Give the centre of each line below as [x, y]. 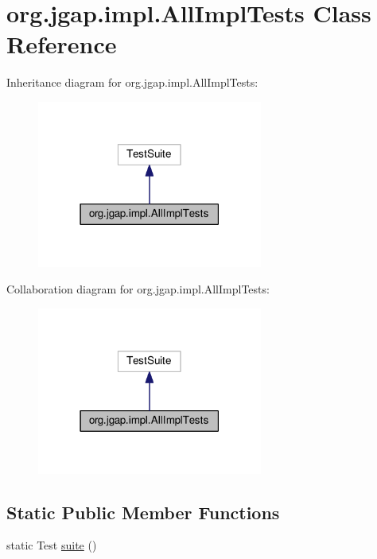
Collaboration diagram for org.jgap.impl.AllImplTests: [138, 289]
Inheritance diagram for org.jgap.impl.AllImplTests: [132, 82]
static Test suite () [52, 545]
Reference [62, 44]
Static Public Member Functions [143, 512]
